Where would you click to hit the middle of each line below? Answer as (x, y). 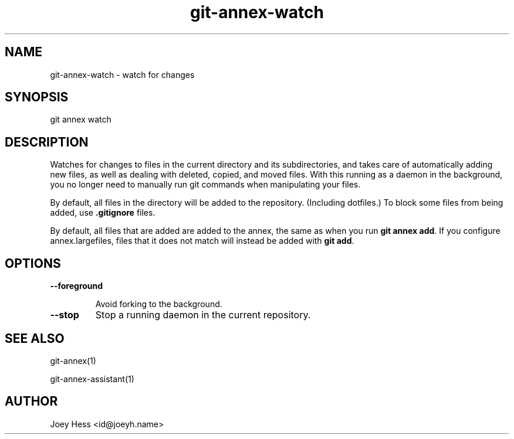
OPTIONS (33, 263)
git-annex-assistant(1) (92, 379)
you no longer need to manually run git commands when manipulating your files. (205, 185)
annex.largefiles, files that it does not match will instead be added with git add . (202, 241)
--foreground (77, 286)
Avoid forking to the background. (159, 304)
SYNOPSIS (37, 97)
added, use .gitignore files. (103, 213)
